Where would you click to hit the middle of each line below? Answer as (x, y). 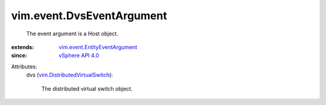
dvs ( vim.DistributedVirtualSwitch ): (70, 75)
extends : (23, 47)
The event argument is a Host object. (72, 34)
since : (19, 55)
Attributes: (24, 67)
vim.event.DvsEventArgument (89, 16)
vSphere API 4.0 (79, 55)
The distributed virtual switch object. (87, 88)
